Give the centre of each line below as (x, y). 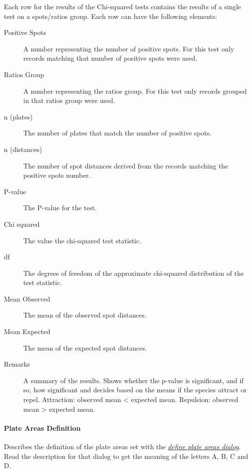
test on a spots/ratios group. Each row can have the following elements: (110, 16)
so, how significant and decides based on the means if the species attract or (135, 390)
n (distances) (23, 149)
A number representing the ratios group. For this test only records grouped (135, 91)
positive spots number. (57, 175)
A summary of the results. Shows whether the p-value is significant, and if (134, 380)
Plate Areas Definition (42, 428)
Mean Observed (27, 298)
